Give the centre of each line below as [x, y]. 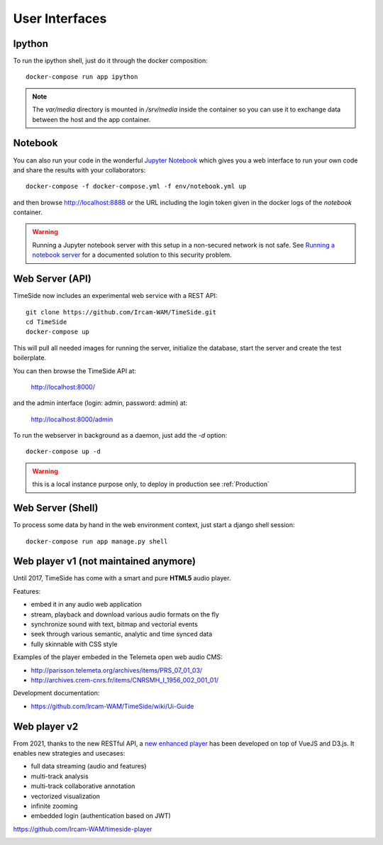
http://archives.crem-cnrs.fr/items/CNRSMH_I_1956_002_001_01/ [125, 680]
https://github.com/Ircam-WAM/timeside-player [83, 829]
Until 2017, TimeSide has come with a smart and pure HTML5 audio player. [122, 578]
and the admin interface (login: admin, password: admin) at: [100, 403]
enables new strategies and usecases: [69, 753]
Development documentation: [56, 693]
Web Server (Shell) [56, 508]
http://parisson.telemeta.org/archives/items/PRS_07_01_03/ [117, 670]
